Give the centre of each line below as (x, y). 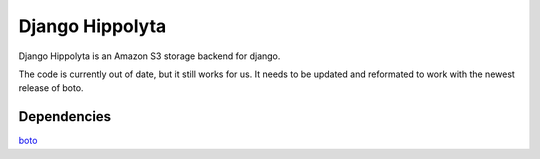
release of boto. (51, 88)
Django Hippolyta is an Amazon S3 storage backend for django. (149, 56)
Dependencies (65, 116)
